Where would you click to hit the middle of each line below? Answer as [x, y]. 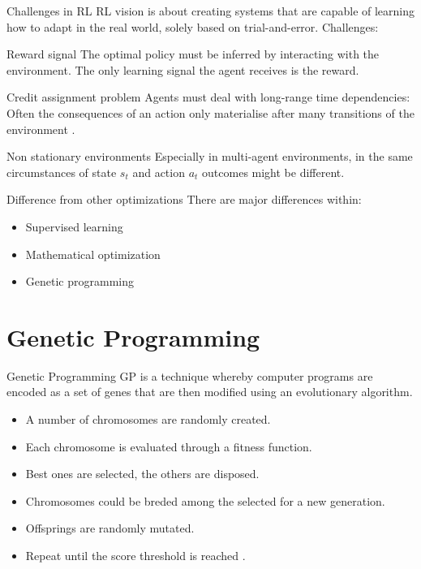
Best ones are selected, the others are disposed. [142, 474]
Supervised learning [74, 226]
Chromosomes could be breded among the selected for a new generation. [205, 500]
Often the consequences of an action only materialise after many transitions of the [210, 112]
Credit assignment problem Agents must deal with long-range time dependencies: [208, 97]
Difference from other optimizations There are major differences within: [184, 199]
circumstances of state [62, 172]
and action [159, 172]
